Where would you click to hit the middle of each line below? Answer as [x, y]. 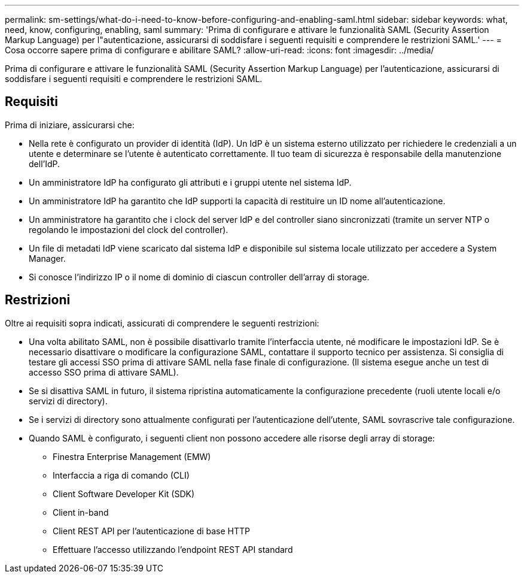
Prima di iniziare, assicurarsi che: [70, 125]
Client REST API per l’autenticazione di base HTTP [152, 531]
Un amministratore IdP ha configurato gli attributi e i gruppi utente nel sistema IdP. [190, 182]
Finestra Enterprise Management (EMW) [132, 456]
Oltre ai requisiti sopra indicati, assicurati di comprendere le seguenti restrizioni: [162, 323]
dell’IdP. [45, 164]
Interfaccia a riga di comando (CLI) [121, 475]
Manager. [47, 258]
